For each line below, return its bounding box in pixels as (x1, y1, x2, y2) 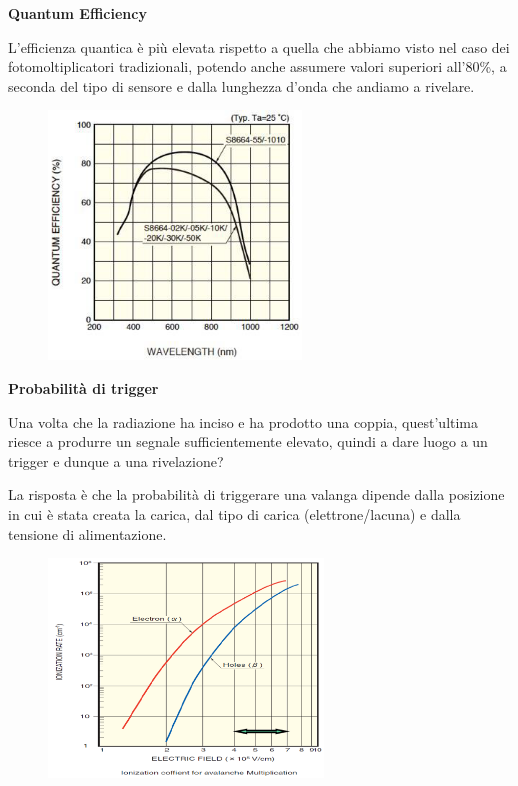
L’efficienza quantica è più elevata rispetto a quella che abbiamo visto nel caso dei (8, 36, 510, 57)
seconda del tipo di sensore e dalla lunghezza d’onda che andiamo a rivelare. (8, 75, 475, 96)
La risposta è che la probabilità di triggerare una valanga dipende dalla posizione (8, 484, 505, 505)
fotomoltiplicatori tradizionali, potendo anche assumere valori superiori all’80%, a (8, 56, 507, 77)
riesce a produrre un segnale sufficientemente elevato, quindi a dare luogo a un (8, 431, 488, 452)
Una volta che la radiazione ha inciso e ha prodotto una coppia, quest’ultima (8, 411, 479, 432)
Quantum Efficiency (8, 3, 147, 23)
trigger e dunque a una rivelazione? (8, 450, 224, 471)
